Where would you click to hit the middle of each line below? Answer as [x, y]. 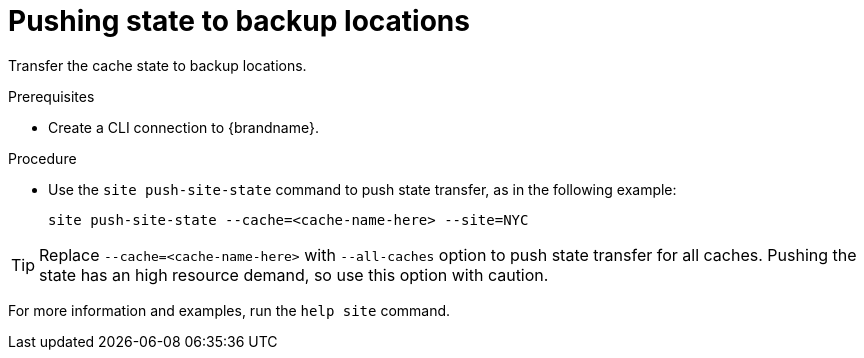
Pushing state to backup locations [239, 21]
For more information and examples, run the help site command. [229, 310]
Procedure [42, 158]
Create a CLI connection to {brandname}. [183, 127]
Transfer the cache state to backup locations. [157, 65]
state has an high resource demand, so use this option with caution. [294, 274]
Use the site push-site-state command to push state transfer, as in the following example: [362, 189]
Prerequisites [51, 96]
